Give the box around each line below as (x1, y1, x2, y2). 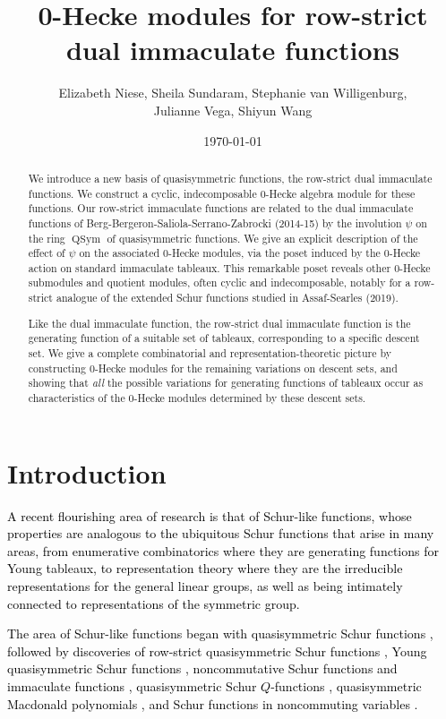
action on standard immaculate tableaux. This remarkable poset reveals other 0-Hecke (28, 260, 431, 275)
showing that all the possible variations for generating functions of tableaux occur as (28, 375, 424, 390)
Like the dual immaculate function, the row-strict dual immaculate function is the (28, 315, 411, 330)
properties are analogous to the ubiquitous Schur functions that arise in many (7, 524, 434, 543)
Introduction (7, 454, 167, 491)
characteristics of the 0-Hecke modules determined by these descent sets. (28, 389, 366, 405)
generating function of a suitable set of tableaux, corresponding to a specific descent (28, 330, 420, 346)
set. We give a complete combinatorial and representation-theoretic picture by (28, 346, 392, 360)
